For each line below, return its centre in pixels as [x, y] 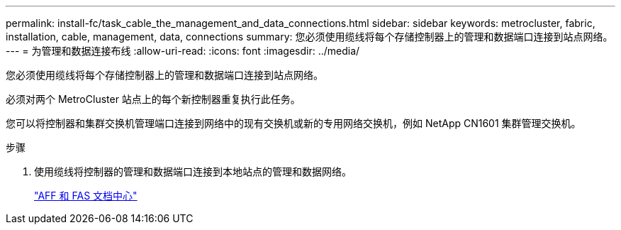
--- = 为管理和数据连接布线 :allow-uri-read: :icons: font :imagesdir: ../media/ [183, 51]
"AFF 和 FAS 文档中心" [86, 196]
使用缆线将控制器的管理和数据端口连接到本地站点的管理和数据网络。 [193, 171]
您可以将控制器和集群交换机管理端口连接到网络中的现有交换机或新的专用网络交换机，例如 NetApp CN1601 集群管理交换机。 [293, 123]
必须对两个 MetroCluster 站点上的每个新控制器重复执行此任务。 [153, 99]
